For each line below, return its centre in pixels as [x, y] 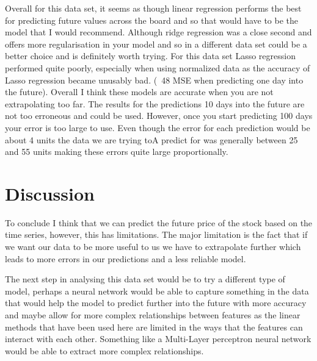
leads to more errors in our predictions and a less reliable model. [126, 258]
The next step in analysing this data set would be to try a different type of [145, 279]
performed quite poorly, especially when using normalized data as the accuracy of [158, 67]
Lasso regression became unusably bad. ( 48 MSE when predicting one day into [154, 80]
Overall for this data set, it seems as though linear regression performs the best [153, 8]
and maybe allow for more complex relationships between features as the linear [153, 315]
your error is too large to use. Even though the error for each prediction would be [158, 127]
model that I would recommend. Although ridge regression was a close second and [158, 32]
